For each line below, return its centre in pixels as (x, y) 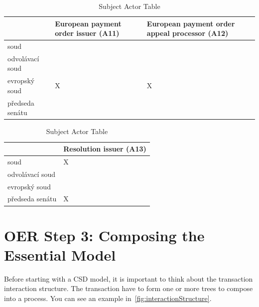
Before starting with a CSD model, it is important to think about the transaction (129, 278)
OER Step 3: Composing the (104, 235)
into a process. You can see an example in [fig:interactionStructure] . (108, 298)
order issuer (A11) (87, 33)
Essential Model (60, 254)
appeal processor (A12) (188, 33)
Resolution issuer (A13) (105, 149)
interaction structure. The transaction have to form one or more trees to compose (129, 288)
